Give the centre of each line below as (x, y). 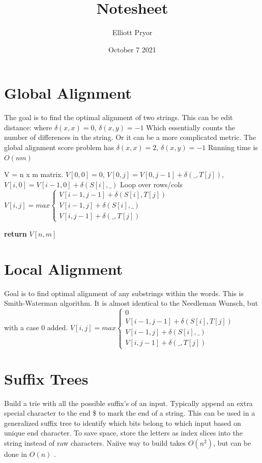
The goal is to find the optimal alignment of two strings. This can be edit (119, 117)
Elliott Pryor (132, 32)
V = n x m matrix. (34, 174)
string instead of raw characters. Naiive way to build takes (95, 443)
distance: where (28, 127)
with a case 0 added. (36, 327)
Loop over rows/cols (151, 184)
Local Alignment (64, 268)
